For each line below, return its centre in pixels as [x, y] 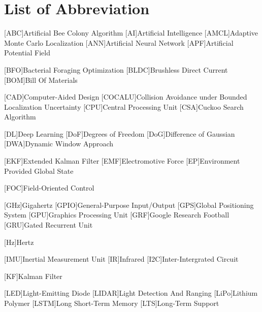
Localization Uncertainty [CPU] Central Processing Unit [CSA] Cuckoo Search [124, 106]
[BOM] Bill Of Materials [41, 80]
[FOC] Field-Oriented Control [49, 188]
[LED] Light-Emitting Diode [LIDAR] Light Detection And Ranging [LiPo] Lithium [131, 293]
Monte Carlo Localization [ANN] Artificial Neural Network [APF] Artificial [119, 42]
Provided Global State [39, 170]
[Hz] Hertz [19, 242]
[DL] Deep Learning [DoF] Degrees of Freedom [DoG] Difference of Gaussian [120, 133]
